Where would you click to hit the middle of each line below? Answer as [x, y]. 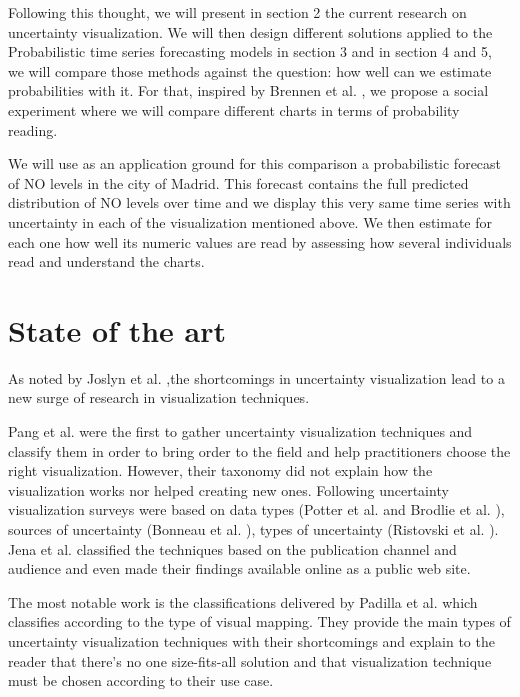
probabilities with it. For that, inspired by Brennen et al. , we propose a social [248, 90]
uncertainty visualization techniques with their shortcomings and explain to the [251, 640]
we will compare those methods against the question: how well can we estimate [250, 70]
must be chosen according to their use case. [141, 680]
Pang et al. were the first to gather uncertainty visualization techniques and [240, 431]
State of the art [117, 329]
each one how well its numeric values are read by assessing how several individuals [260, 241]
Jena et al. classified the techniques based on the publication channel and [232, 548]
